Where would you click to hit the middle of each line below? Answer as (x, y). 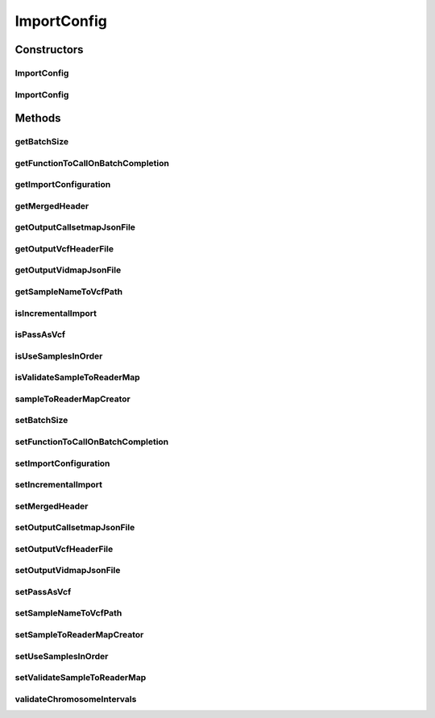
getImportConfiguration (63, 185)
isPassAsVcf (40, 334)
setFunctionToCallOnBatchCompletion (92, 442)
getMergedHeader (52, 205)
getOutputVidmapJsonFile (68, 270)
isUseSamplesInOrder (59, 356)
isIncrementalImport (56, 313)
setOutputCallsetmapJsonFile (75, 528)
